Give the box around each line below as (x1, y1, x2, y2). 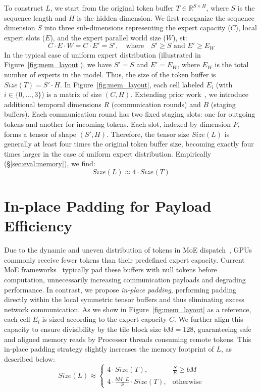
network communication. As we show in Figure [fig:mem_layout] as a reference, (4, 304, 251, 314)
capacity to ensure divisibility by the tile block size (4, 324, 162, 334)
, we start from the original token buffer (50, 3, 174, 13)
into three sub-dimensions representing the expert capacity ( (44, 22, 231, 33)
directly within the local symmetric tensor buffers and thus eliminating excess (4, 294, 244, 305)
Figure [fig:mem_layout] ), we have (4, 59, 112, 70)
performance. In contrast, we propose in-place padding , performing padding (4, 284, 237, 295)
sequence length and (4, 12, 67, 23)
